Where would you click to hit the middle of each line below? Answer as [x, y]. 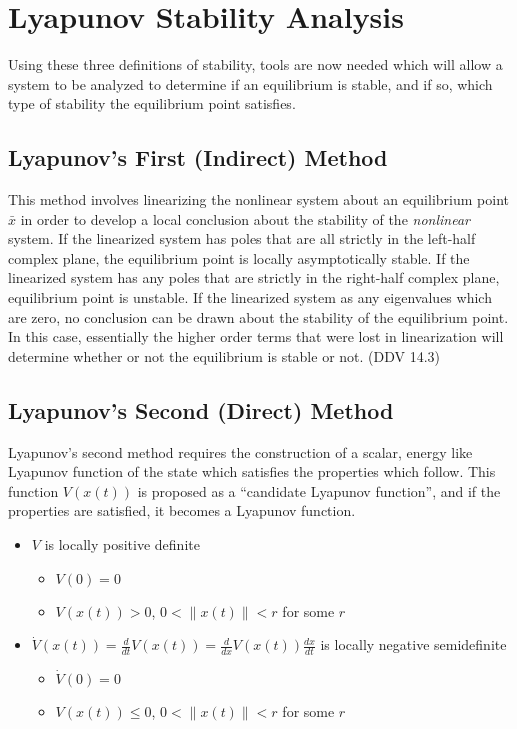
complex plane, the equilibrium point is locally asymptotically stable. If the [239, 257]
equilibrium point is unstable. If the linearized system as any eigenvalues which [250, 297]
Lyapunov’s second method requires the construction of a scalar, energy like [240, 451]
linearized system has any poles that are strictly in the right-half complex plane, [254, 277]
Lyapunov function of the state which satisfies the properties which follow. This [252, 471]
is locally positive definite [122, 544]
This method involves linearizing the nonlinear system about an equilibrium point [258, 199]
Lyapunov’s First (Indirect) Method [198, 157]
